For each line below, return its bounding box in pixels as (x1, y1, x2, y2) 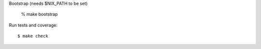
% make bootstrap (21, 11, 58, 17)
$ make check (17, 33, 48, 39)
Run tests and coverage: (9, 22, 58, 28)
